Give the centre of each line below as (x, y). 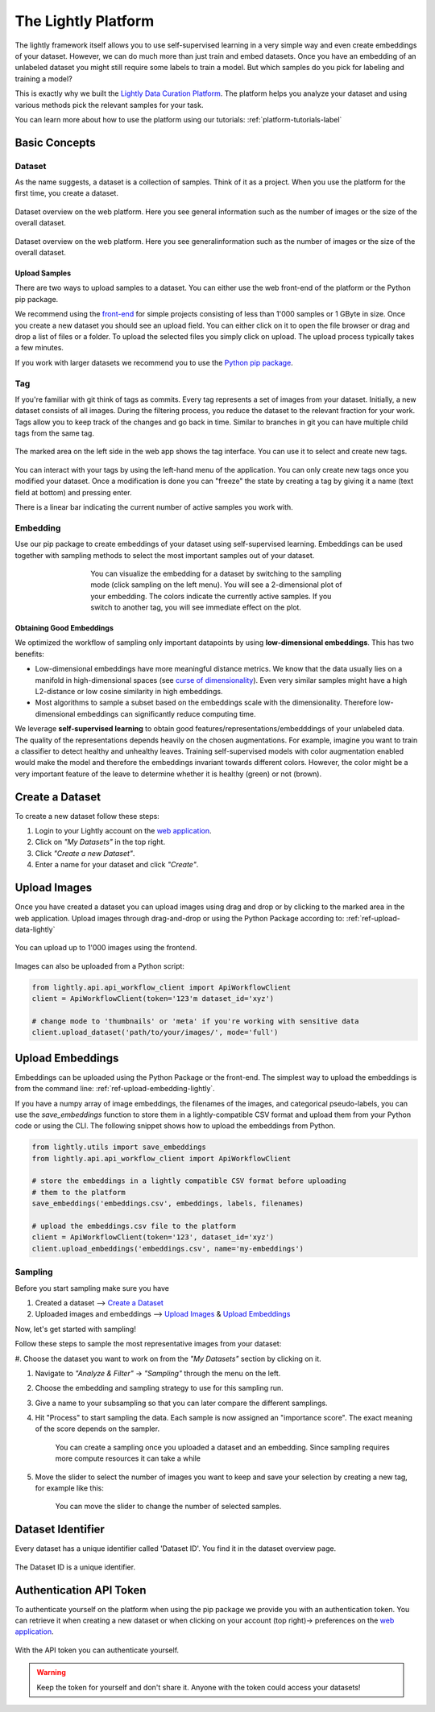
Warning (51, 1673)
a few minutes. (39, 348)
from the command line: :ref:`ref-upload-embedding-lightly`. (115, 1089)
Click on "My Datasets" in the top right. (100, 842)
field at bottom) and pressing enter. (73, 492)
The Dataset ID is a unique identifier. (75, 1567)
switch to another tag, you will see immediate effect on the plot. (196, 607)
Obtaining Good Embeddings (64, 628)
